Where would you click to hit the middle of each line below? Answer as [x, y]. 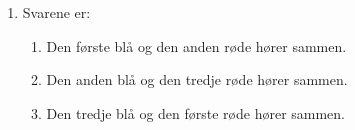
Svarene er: [56, 12]
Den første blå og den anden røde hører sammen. [196, 45]
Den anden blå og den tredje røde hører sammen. [197, 79]
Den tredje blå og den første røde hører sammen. [196, 112]
